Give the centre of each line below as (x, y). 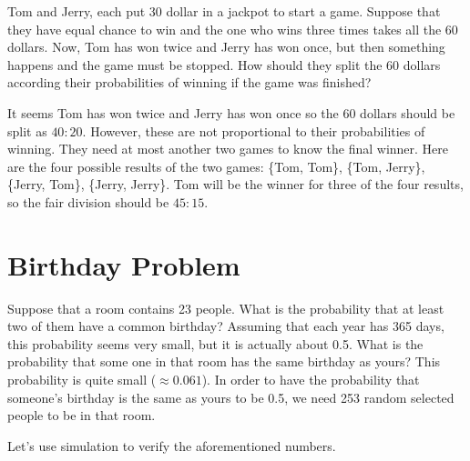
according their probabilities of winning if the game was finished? (189, 82)
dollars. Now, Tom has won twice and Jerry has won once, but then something (226, 47)
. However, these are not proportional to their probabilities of (254, 130)
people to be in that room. (82, 415)
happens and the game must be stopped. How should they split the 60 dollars (224, 64)
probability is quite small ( (82, 380)
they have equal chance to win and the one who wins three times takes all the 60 (233, 29)
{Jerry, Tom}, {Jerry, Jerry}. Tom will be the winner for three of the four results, (235, 184)
